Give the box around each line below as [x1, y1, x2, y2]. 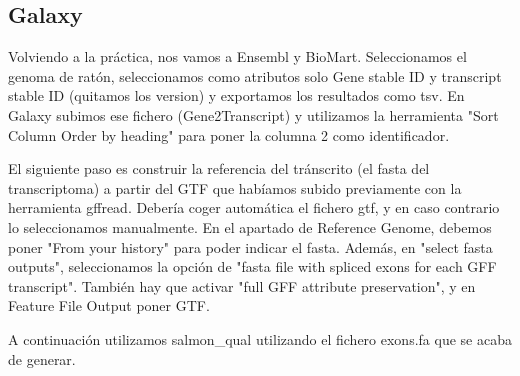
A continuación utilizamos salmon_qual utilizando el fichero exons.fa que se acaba [8, 328, 512, 349]
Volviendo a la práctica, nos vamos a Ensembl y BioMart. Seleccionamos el [8, 46, 467, 67]
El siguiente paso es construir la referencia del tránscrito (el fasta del [8, 158, 430, 179]
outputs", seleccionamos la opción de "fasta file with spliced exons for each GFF [8, 256, 497, 277]
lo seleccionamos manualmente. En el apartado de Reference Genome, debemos [8, 216, 492, 237]
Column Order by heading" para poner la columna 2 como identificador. [8, 124, 450, 145]
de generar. [8, 348, 76, 369]
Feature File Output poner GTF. [8, 295, 210, 316]
